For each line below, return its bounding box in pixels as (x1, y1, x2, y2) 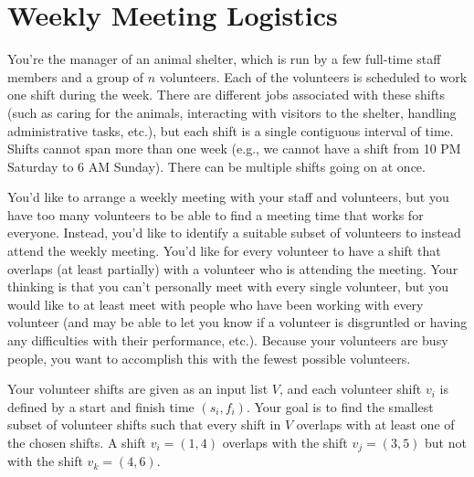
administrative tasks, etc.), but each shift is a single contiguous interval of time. (7, 121, 454, 140)
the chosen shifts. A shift (7, 433, 146, 451)
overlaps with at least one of (296, 415, 455, 434)
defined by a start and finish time (7, 397, 195, 416)
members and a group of (7, 67, 144, 86)
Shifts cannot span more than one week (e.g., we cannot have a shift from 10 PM (7, 139, 461, 158)
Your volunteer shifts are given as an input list (7, 379, 269, 398)
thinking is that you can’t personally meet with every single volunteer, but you (7, 277, 448, 296)
